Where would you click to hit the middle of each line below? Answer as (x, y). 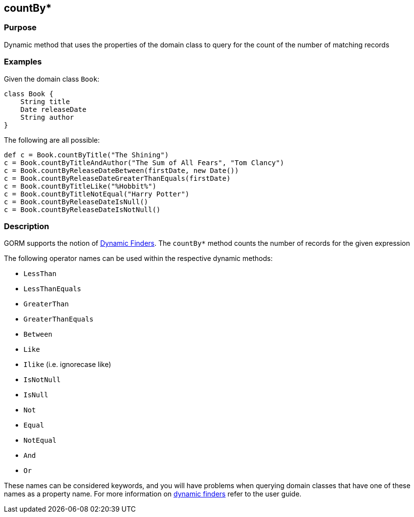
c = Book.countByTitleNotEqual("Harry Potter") (97, 194)
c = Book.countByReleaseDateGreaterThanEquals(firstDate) (117, 178)
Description (27, 226)
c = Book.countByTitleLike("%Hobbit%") (80, 186)
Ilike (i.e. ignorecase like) (67, 365)
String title (45, 101)
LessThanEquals (53, 289)
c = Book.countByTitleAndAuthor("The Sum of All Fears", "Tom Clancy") (144, 162)
